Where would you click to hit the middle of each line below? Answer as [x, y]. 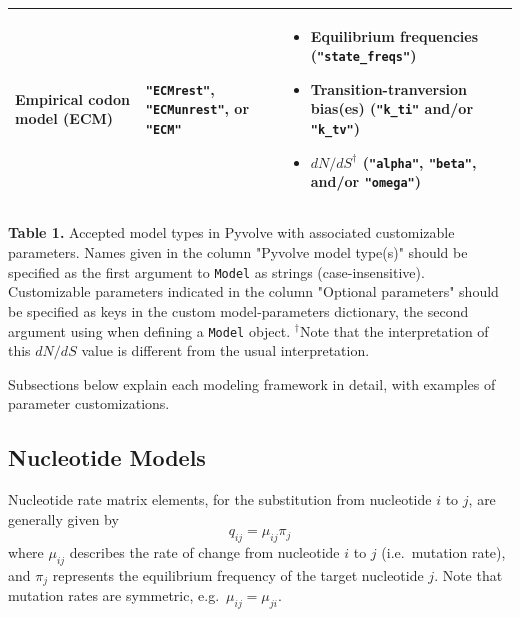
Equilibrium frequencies [394, 35]
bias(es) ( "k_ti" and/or [392, 108]
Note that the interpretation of [394, 330]
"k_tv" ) [335, 128]
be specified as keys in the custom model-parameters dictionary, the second [238, 310]
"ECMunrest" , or [197, 108]
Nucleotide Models [107, 457]
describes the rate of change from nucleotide [204, 552]
